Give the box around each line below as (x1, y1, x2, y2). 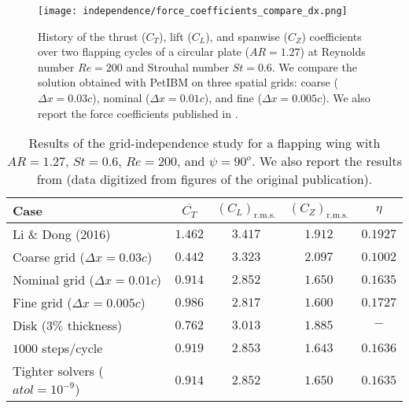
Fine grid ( (13, 293, 72, 312)
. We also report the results (251, 152, 402, 171)
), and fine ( (204, 90, 262, 106)
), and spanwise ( (205, 28, 288, 44)
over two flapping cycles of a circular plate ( (38, 43, 249, 60)
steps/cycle (42, 339, 103, 358)
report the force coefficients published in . (38, 105, 238, 121)
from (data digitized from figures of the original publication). (36, 170, 373, 189)
